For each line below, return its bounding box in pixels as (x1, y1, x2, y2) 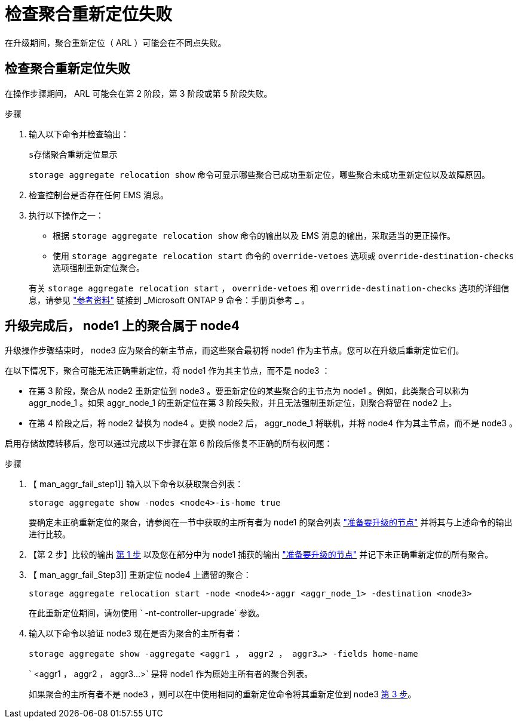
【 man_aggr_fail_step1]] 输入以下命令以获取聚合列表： (29, 479, 244, 490)
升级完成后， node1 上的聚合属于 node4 (5, 318, 240, 334)
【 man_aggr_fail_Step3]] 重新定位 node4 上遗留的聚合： (29, 570, 252, 580)
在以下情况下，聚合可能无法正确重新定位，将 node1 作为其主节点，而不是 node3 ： (5, 365, 330, 376)
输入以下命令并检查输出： (29, 128, 129, 139)
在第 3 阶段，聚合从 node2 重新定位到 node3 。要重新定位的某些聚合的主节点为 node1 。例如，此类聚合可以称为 (29, 386, 469, 396)
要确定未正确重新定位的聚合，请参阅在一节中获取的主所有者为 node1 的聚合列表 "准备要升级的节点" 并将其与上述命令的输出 (29, 517, 513, 528)
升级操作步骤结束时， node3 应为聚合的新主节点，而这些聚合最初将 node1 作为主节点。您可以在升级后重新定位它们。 (5, 345, 464, 356)
